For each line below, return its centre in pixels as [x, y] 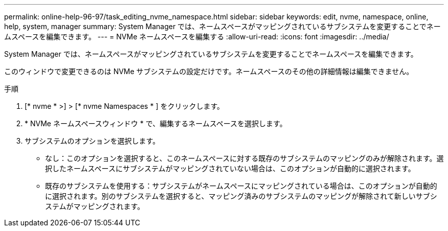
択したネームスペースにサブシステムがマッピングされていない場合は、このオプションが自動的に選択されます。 [230, 168]
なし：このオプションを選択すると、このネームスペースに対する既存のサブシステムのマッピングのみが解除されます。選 [244, 158]
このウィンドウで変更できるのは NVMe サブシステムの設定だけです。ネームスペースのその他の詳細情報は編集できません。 [209, 71]
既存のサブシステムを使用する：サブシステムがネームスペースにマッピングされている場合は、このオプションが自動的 [241, 186]
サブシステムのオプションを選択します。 [92, 141]
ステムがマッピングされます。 [95, 206]
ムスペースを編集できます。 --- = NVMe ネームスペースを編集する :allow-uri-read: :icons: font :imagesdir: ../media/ [197, 37]
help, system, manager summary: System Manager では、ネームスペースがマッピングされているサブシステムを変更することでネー [222, 26]
